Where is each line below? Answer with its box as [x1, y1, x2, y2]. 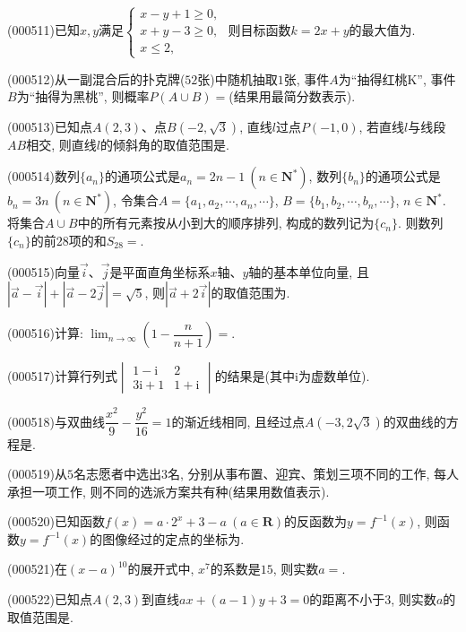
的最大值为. [349, 21, 416, 39]
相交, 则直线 [26, 134, 97, 153]
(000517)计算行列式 [7, 367, 117, 385]
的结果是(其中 [214, 367, 296, 385]
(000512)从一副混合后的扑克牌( [7, 69, 186, 88]
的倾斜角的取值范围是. [99, 134, 229, 153]
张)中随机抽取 [197, 69, 278, 88]
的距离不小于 [309, 590, 385, 609]
